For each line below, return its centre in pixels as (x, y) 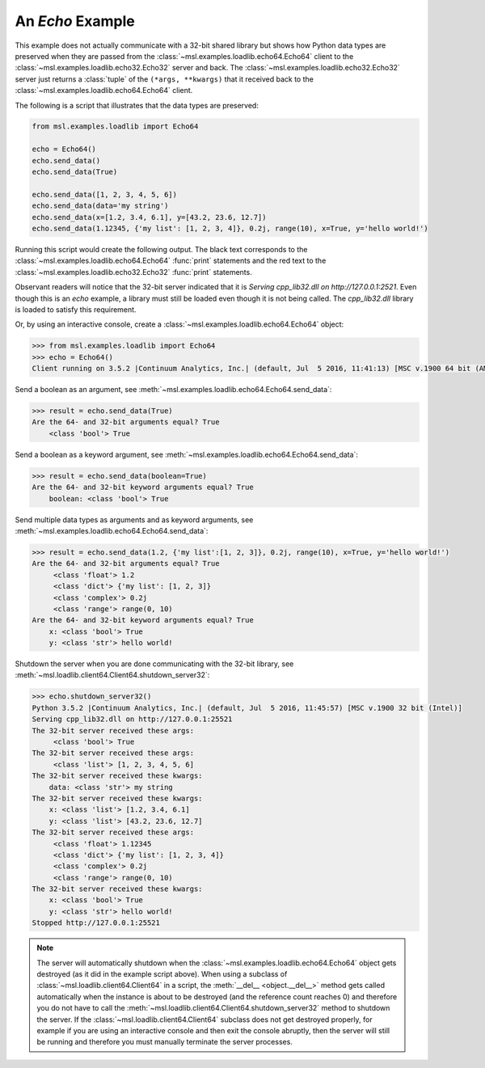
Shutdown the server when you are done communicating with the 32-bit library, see (154, 664)
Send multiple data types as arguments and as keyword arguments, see (134, 519)
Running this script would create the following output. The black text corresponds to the (161, 249)
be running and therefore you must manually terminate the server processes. (164, 1042)
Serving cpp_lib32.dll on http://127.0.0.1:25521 (132, 719)
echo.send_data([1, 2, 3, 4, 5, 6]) (105, 194)
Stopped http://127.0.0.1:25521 (96, 923)
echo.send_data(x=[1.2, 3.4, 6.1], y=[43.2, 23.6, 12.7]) (149, 217)
